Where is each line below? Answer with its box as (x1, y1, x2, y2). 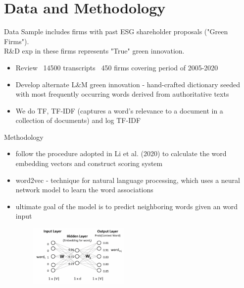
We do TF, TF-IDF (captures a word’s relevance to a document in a (15, 105, 223, 115)
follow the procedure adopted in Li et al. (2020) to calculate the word (15, 148, 227, 159)
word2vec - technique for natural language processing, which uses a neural (15, 174, 240, 185)
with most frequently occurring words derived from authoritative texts (15, 89, 229, 99)
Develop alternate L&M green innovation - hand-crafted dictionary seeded (15, 79, 241, 89)
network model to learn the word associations (15, 184, 153, 195)
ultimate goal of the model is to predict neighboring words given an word (15, 201, 238, 211)
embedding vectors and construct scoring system (15, 158, 163, 169)
